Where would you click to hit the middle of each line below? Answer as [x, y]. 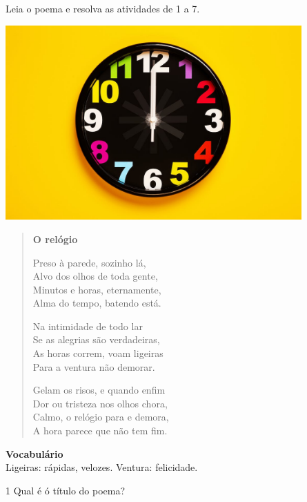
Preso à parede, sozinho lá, [89, 262]
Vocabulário [34, 453]
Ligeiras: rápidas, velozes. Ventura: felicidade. [102, 467]
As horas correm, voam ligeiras [98, 353]
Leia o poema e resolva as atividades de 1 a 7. [103, 8]
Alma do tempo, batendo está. [97, 303]
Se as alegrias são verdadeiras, [96, 339]
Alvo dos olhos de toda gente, [95, 276]
